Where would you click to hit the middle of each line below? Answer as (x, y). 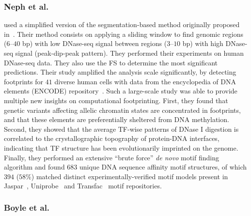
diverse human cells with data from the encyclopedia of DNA (145, 81)
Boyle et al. (27, 207)
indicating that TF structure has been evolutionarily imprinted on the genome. (121, 147)
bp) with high (203, 43)
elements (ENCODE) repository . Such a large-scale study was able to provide (121, 91)
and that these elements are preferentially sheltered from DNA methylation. (117, 119)
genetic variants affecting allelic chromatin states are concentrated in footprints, (122, 110)
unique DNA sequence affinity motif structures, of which (163, 167)
